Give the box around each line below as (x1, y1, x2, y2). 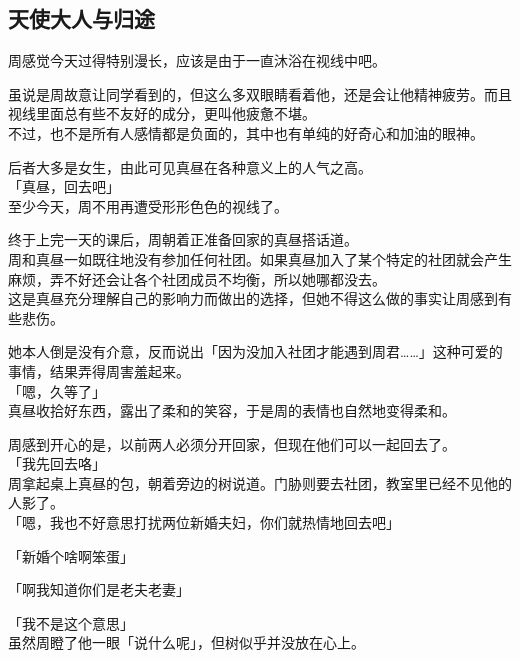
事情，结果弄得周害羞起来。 (8, 360, 190, 381)
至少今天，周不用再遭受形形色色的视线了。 (8, 195, 288, 216)
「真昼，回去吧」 (8, 176, 120, 197)
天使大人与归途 (8, 3, 155, 34)
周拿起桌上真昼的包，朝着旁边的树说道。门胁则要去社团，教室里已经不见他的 (8, 472, 512, 493)
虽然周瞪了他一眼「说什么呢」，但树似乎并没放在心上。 (8, 632, 365, 653)
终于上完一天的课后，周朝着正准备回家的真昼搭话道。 (8, 229, 358, 250)
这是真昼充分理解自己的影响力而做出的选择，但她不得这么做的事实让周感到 (8, 288, 498, 309)
